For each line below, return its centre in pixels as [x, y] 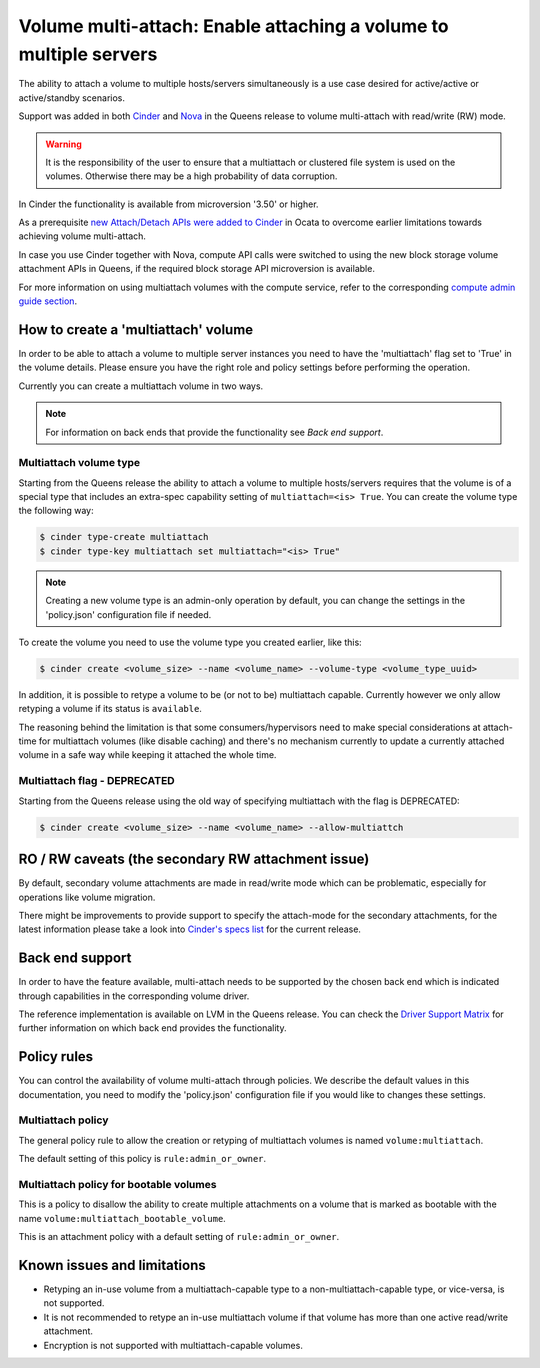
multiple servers [88, 54]
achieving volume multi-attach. [82, 236]
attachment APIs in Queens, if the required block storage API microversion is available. [196, 269]
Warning [63, 144]
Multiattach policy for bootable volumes [117, 1184]
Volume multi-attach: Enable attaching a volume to [233, 26]
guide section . [48, 301]
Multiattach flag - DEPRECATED [96, 781]
